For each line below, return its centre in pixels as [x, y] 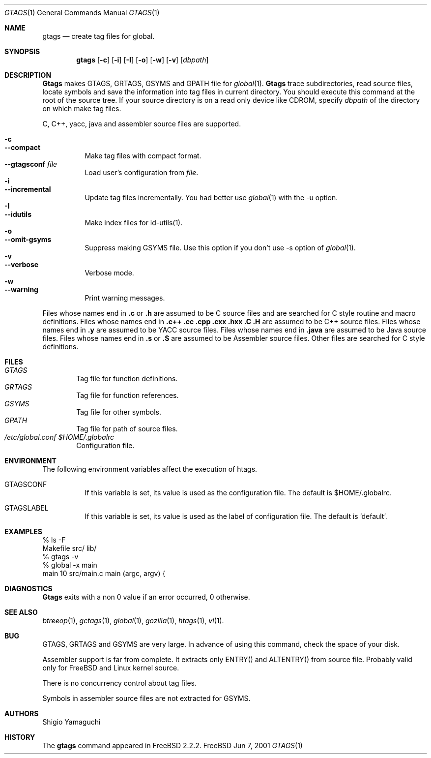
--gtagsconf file [31, 164]
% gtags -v [60, 557]
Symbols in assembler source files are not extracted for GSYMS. [146, 698]
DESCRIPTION [28, 75]
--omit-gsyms [28, 239]
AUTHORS [22, 713]
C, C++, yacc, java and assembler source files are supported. [142, 124]
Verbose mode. [109, 273]
